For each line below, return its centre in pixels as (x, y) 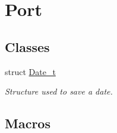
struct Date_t (30, 71)
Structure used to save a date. (59, 91)
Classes (27, 46)
